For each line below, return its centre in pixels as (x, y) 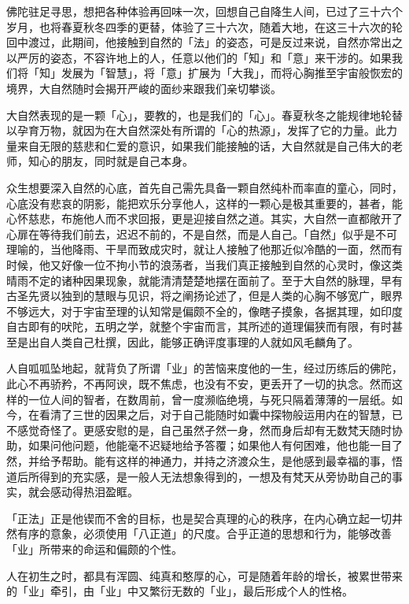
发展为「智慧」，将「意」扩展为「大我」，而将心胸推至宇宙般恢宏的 (232, 73)
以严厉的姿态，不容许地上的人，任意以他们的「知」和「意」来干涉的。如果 (199, 57)
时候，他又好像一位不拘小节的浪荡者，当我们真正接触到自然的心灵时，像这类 (204, 264)
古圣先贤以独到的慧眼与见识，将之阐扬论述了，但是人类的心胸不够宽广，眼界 (204, 296)
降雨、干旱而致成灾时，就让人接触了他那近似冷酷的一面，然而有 (237, 249)
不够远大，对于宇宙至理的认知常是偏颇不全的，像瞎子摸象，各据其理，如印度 (204, 311)
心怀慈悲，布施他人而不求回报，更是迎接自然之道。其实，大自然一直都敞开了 (204, 219)
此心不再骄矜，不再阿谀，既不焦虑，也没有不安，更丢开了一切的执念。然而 (199, 384)
